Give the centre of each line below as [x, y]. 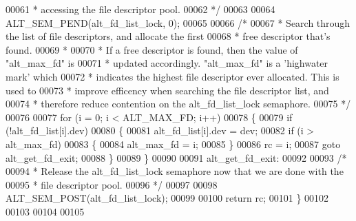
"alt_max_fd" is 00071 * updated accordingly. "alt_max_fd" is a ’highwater [167, 63]
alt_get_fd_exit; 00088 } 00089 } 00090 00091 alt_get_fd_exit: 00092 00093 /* [176, 157]
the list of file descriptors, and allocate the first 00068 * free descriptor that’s [168, 36]
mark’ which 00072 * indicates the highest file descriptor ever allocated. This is [172, 76]
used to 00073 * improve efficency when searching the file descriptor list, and [167, 90]
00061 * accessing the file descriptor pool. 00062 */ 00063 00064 [140, 9]
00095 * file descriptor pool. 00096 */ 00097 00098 [112, 184]
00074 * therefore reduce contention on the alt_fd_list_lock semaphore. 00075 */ [178, 104]
